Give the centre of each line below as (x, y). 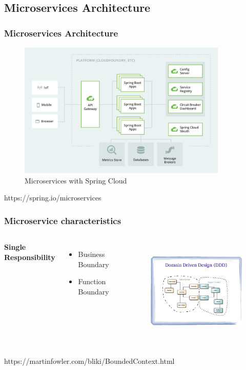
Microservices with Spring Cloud (76, 180)
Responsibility (30, 257)
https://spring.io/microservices (53, 198)
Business (91, 254)
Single (15, 247)
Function (92, 281)
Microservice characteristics (63, 220)
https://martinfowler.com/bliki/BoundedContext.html (89, 360)
